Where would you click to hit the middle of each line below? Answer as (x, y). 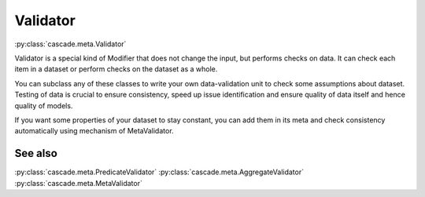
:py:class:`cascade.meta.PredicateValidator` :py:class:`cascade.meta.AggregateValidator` (159, 172)
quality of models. (44, 105)
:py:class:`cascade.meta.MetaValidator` (79, 183)
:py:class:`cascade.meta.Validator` (70, 44)
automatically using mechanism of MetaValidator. (94, 131)
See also (36, 153)
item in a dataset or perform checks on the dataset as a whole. (116, 69)
